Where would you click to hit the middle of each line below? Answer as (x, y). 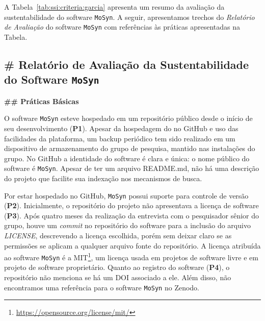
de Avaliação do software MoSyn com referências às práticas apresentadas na (122, 27)
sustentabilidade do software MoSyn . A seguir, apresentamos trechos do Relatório (129, 17)
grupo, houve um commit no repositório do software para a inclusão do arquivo (127, 225)
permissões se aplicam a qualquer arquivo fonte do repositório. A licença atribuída (132, 245)
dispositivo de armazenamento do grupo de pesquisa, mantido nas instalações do (130, 148)
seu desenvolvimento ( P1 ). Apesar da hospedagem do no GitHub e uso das (121, 128)
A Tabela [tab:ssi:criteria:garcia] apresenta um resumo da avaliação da (114, 7)
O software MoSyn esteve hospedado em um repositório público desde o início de (128, 118)
